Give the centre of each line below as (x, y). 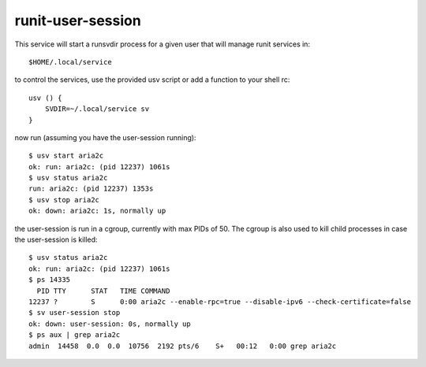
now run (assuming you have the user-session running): (105, 137)
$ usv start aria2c (66, 156)
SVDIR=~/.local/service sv (97, 109)
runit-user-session (78, 20)
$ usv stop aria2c (64, 200)
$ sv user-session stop (75, 313)
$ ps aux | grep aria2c (75, 335)
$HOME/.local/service (70, 62)
